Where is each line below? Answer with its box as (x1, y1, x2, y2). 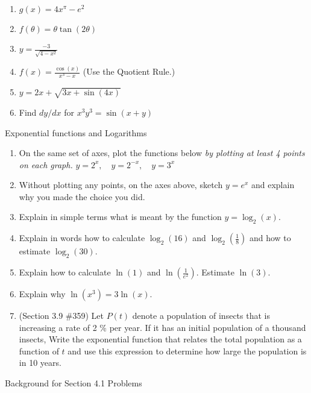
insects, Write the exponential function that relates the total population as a (19, 333, 302, 345)
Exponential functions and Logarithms (5, 126, 147, 139)
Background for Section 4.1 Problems (5, 377, 142, 389)
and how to (249, 231, 291, 244)
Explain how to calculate (19, 266, 111, 278)
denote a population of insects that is (132, 309, 270, 322)
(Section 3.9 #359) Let (19, 309, 104, 322)
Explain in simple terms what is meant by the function (19, 210, 222, 223)
